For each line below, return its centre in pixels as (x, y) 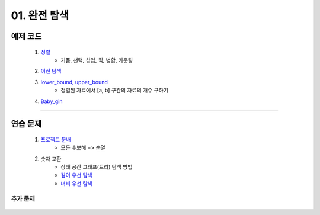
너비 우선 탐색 (77, 183)
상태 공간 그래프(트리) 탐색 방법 (97, 167)
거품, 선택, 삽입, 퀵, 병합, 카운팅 (97, 60)
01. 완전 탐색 (40, 15)
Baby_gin (52, 101)
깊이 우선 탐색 (77, 175)
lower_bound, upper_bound (74, 82)
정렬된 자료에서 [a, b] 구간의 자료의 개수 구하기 (115, 90)
